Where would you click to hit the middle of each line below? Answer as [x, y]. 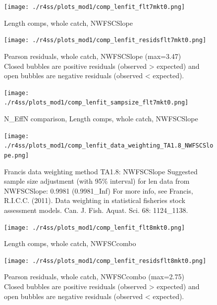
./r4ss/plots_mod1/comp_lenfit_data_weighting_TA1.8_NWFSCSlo [109, 146]
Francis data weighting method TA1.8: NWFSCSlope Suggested [101, 171]
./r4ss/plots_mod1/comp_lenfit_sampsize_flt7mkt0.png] [96, 103]
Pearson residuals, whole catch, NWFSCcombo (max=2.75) [94, 277]
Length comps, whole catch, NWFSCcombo [70, 243]
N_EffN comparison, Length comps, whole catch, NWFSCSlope [101, 118]
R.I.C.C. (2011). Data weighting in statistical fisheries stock [95, 200]
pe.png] [17, 155]
